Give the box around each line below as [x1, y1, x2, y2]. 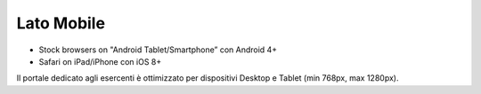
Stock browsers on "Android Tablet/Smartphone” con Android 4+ [38, 44, 278, 55]
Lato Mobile [16, 13, 106, 33]
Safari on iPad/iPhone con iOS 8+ [38, 56, 162, 67]
